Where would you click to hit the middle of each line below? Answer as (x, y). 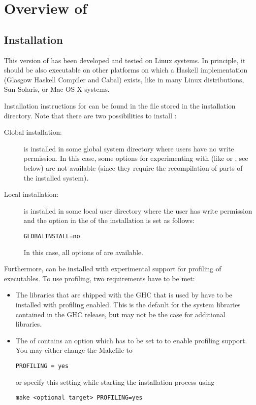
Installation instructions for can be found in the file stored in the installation (120, 105)
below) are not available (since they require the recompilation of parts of (133, 167)
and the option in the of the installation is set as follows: (109, 220)
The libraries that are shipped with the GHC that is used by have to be (124, 295)
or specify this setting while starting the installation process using (115, 382)
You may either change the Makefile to (74, 350)
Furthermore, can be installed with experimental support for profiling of (113, 269)
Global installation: (33, 132)
